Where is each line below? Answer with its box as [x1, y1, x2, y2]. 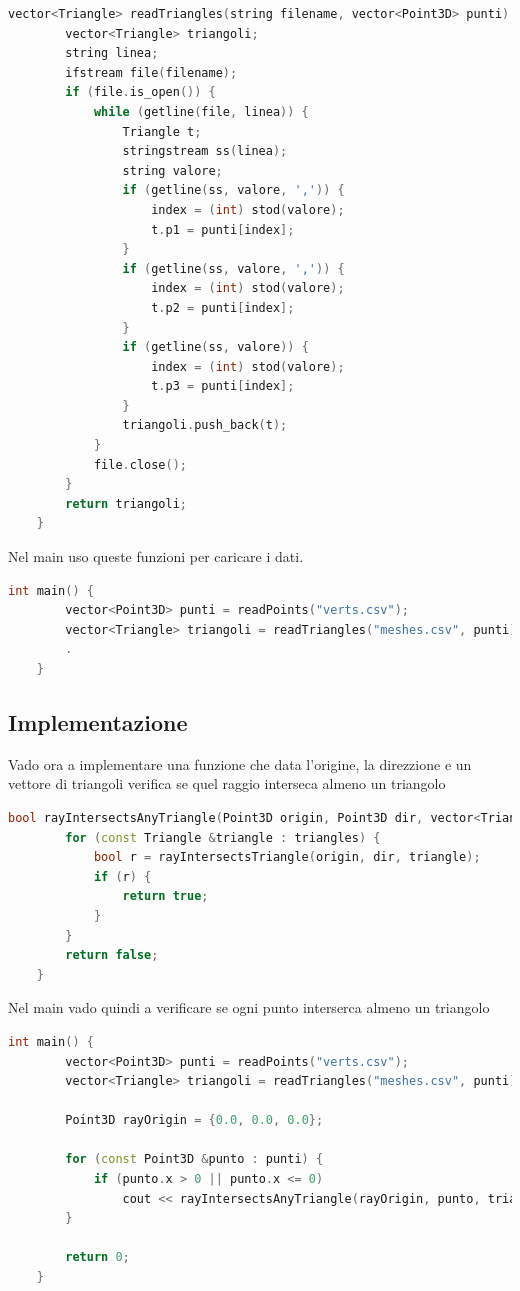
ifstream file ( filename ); [65, 65, 238, 80]
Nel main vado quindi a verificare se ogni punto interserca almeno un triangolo [8, 997, 490, 1018]
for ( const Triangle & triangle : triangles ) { [65, 830, 381, 845]
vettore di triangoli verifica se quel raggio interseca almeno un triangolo [8, 773, 446, 794]
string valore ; [122, 163, 223, 178]
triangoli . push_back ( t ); [122, 418, 288, 433]
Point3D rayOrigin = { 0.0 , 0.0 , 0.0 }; [65, 1113, 324, 1128]
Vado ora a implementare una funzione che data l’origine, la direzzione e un [8, 753, 472, 774]
